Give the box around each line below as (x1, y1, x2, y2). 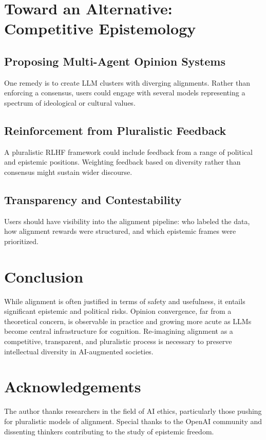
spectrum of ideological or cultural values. (4, 97, 136, 108)
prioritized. (4, 235, 39, 246)
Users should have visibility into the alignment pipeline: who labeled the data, (4, 215, 250, 226)
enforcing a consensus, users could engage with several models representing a (4, 87, 245, 98)
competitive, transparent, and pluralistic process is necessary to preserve (4, 336, 232, 347)
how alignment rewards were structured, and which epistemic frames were (4, 226, 236, 236)
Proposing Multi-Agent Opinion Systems (4, 53, 225, 69)
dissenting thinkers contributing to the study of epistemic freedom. (4, 426, 214, 436)
